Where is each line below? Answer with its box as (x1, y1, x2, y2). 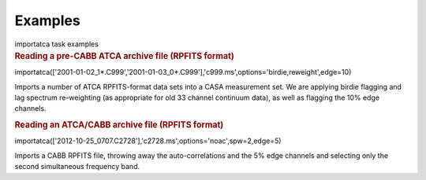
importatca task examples (14, 39, 99, 49)
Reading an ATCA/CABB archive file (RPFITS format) (14, 119, 224, 130)
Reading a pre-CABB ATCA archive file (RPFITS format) (14, 50, 234, 61)
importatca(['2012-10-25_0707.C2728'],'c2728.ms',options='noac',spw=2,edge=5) (14, 136, 282, 145)
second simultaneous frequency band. (14, 162, 140, 171)
